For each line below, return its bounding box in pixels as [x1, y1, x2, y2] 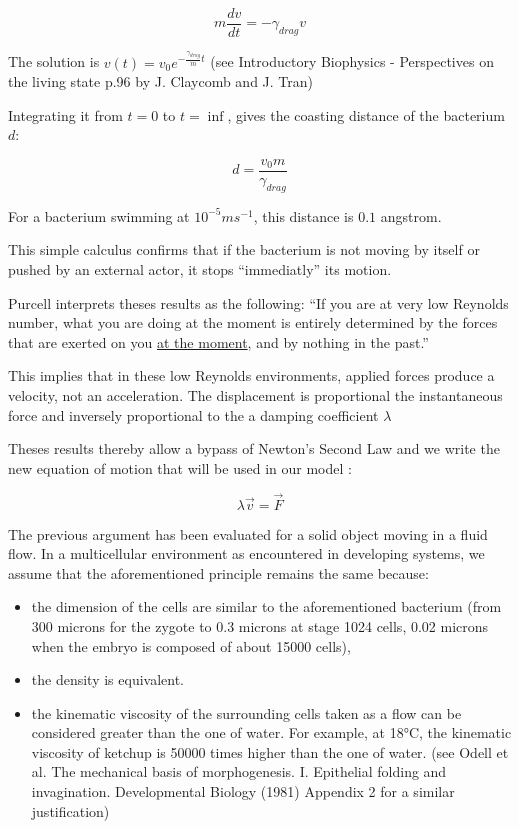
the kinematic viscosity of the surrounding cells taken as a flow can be [31, 702, 462, 723]
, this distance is [253, 205, 354, 226]
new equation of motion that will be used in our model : [8, 457, 352, 478]
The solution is [8, 51, 100, 72]
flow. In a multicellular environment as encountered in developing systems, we [8, 543, 485, 564]
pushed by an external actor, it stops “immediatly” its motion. [8, 258, 392, 279]
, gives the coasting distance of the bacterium [227, 104, 505, 125]
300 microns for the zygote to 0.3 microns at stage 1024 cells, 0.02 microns [31, 615, 489, 636]
